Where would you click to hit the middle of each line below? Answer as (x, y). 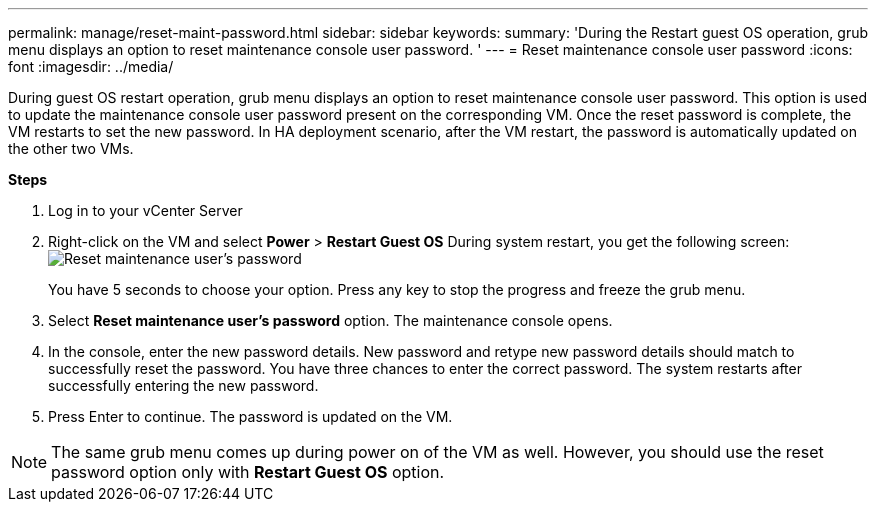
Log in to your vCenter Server (145, 210)
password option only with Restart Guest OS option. (248, 472)
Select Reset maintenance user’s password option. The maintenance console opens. (330, 320)
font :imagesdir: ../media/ (91, 66)
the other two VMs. (71, 148)
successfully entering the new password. (183, 385)
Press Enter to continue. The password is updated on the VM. (250, 416)
